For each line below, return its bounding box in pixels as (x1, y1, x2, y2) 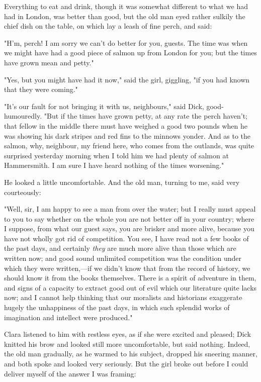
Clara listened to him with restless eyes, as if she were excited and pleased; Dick (4, 329, 251, 339)
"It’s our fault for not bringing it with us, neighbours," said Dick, (4, 101, 204, 111)
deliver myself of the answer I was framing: (4, 368, 136, 378)
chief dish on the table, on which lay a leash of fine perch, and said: (4, 21, 212, 31)
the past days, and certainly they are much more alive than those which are (4, 243, 236, 253)
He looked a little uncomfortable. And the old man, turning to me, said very (4, 176, 240, 187)
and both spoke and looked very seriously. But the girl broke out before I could (4, 358, 248, 368)
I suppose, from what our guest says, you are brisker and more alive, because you (4, 223, 254, 234)
